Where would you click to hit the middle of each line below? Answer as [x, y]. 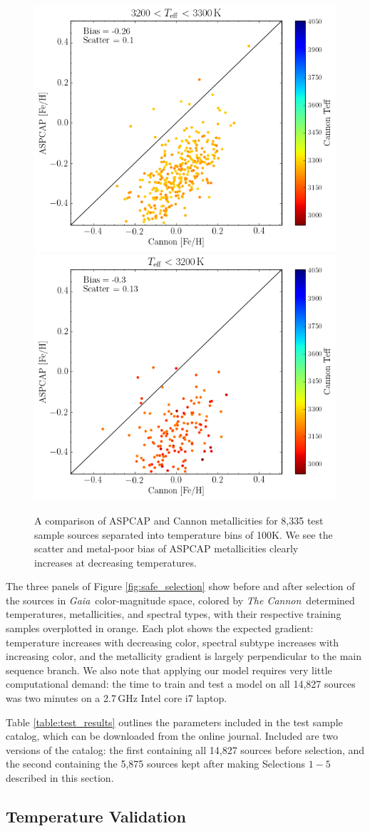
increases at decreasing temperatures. [115, 562]
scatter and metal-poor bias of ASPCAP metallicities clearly [166, 548]
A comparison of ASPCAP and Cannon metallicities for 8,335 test [179, 520]
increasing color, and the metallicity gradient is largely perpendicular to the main [184, 656]
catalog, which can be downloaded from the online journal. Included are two [172, 736]
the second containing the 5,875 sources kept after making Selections [155, 764]
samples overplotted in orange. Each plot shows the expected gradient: [160, 628]
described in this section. [60, 778]
